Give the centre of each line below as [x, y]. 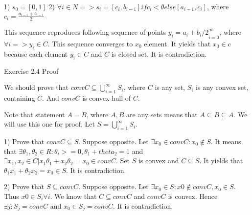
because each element [36, 54]
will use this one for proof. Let [49, 124]
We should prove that [36, 87]
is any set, [170, 87]
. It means [226, 141]
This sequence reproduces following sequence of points [85, 32]
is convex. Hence [193, 196]
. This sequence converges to [90, 43]
